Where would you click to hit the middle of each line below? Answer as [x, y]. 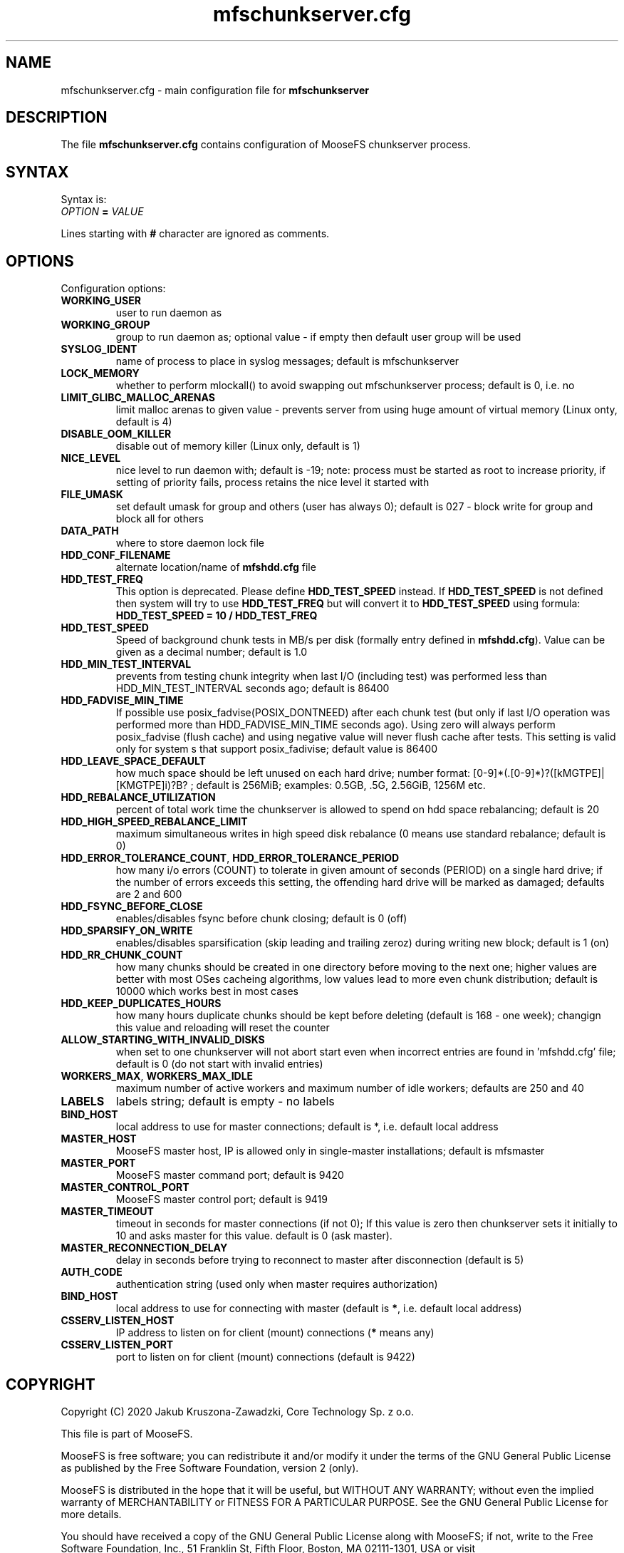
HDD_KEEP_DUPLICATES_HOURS [141, 1003]
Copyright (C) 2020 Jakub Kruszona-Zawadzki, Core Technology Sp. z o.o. [237, 1411]
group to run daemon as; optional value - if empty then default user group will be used [318, 337]
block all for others [160, 519]
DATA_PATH [90, 531]
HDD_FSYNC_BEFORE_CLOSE [132, 907]
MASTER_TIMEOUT [107, 1212]
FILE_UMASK [92, 495]
